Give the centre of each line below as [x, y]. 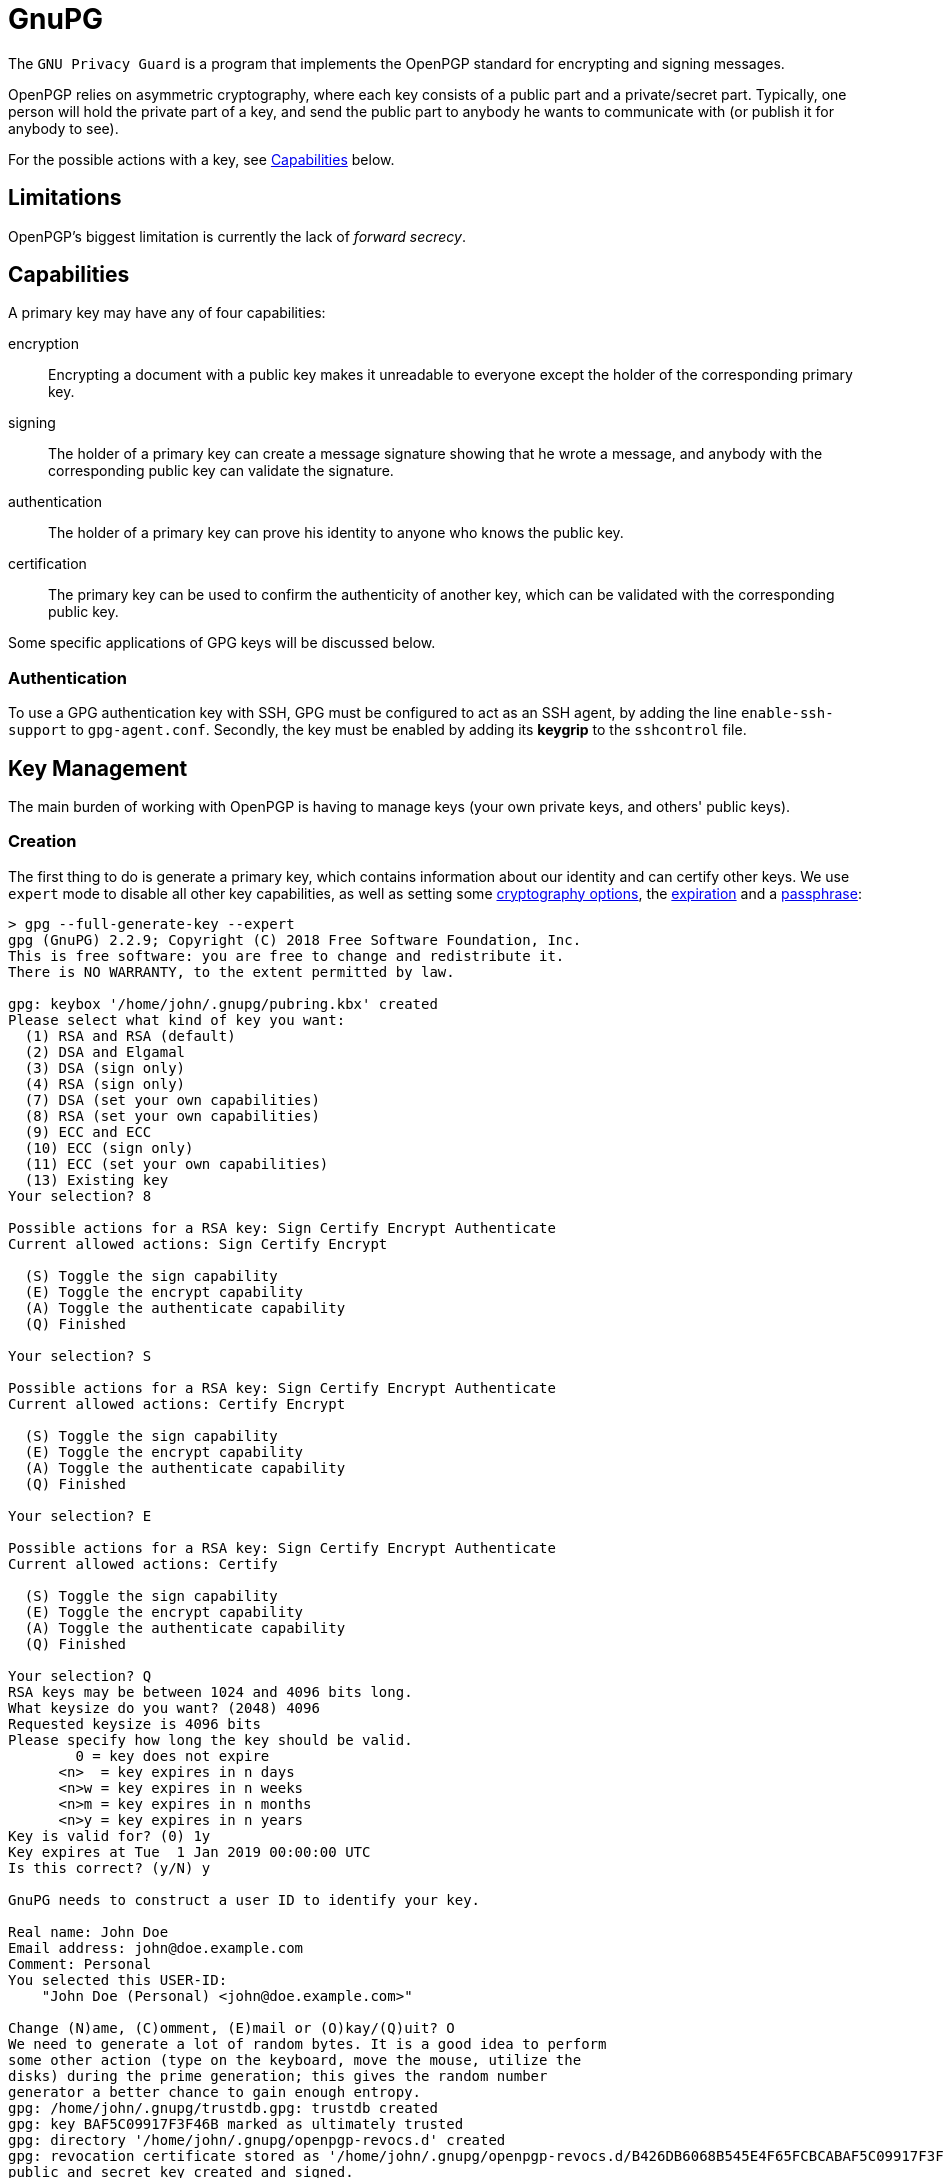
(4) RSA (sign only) [105, 1083]
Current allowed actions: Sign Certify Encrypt [198, 1243]
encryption [43, 344]
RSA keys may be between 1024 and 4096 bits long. [210, 1691]
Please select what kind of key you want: [177, 1019]
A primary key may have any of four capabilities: [167, 313]
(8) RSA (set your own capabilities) [172, 1115]
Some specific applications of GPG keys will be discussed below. [222, 643]
